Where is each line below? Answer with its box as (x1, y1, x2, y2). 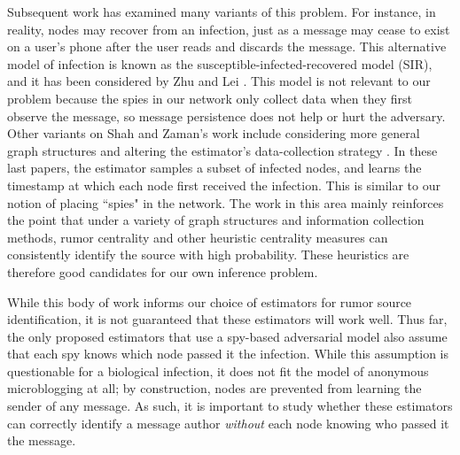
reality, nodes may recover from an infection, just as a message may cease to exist (7, 19, 450, 38)
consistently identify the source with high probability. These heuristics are (7, 245, 409, 264)
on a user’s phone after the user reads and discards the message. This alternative (7, 37, 447, 56)
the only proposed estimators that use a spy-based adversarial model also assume (7, 327, 448, 345)
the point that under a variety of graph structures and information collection (7, 211, 425, 229)
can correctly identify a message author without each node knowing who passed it (7, 413, 449, 432)
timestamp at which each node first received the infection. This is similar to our (7, 175, 441, 194)
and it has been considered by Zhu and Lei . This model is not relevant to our (7, 72, 431, 90)
